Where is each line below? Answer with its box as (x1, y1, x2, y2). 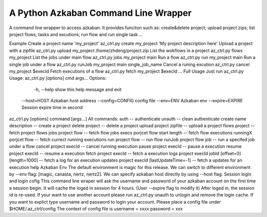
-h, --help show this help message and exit (34, 87, 122, 92)
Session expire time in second (21, 104, 83, 111)
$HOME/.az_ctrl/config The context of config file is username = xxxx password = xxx (9, 206, 183, 212)
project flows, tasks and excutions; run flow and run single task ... (9, 31, 143, 37)
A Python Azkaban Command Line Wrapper (9, 7, 192, 18)
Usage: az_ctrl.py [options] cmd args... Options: (9, 75, 106, 81)
